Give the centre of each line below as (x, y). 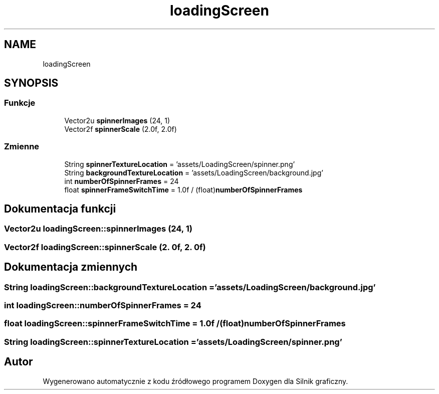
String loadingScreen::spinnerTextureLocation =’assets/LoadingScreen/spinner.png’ (173, 342)
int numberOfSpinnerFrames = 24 (122, 181)
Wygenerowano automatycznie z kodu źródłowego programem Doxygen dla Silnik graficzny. (195, 381)
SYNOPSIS (31, 83)
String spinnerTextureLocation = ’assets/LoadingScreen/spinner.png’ (180, 164)
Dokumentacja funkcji (60, 209)
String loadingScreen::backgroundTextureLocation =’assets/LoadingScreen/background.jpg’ (190, 287)
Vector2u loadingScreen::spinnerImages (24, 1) (98, 229)
